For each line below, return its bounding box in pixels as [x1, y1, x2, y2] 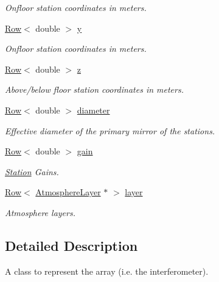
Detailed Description [5, 236, 138, 255]
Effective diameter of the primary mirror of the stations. [5, 124, 215, 137]
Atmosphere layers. [5, 206, 75, 219]
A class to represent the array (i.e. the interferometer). [5, 264, 209, 277]
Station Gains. [5, 165, 59, 178]
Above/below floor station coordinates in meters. [5, 83, 184, 96]
